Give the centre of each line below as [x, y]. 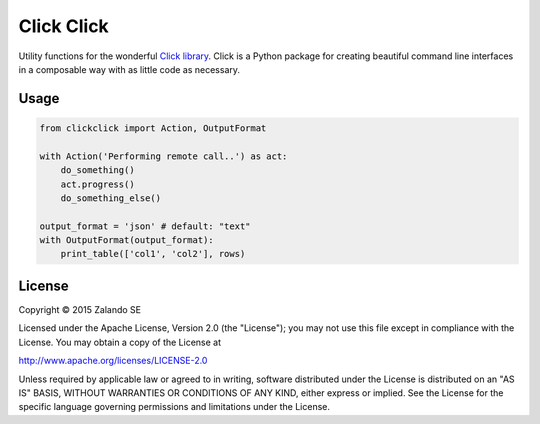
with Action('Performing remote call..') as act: [163, 156]
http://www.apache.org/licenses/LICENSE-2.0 [113, 361]
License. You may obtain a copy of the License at [120, 342]
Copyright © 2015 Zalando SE [80, 309]
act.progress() [97, 184]
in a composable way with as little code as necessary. [129, 69]
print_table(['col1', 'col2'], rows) [153, 254]
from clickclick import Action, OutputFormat [153, 128]
